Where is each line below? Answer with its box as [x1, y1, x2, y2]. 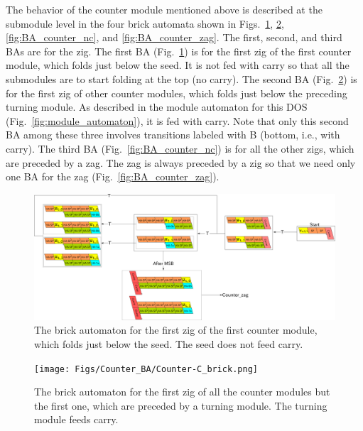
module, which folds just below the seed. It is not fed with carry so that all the [6, 58, 350, 72]
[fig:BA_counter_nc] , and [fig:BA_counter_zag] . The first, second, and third [6, 30, 342, 45]
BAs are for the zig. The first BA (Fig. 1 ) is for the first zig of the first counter [6, 43, 352, 58]
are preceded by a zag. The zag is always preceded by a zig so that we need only [6, 155, 356, 170]
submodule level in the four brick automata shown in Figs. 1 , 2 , [6, 16, 284, 31]
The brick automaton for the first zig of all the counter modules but [34, 384, 330, 399]
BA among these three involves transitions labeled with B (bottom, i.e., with [6, 127, 340, 142]
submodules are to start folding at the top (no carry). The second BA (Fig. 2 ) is [6, 71, 357, 86]
